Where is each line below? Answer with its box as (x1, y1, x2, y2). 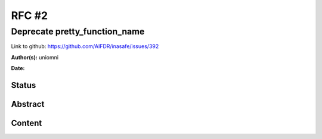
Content (11, 118, 42, 128)
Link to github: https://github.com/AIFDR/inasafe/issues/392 (11, 43, 159, 50)
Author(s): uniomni (11, 53, 59, 61)
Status (11, 80, 36, 90)
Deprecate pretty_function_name (11, 26, 145, 37)
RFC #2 (11, 9, 48, 22)
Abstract (11, 99, 45, 109)
